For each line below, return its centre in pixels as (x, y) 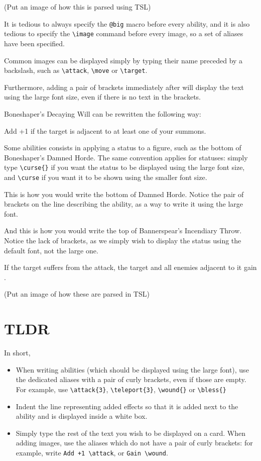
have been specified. (35, 43)
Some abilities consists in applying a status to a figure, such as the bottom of (123, 148)
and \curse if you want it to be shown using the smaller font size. (106, 177)
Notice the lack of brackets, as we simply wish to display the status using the (123, 240)
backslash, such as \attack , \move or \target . (76, 70)
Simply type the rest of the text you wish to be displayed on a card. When (131, 433)
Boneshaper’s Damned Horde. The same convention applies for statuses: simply (126, 157)
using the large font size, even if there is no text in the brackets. (102, 97)
